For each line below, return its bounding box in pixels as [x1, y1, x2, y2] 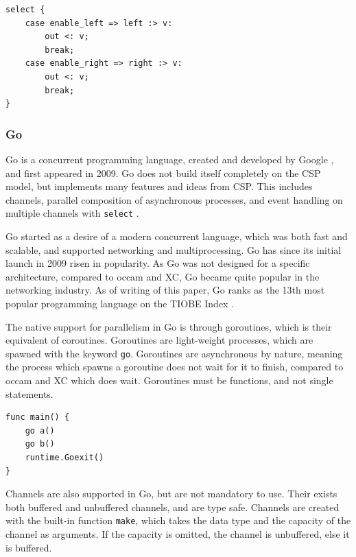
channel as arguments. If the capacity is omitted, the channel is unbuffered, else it [5, 527, 350, 541]
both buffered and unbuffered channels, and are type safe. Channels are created [5, 499, 340, 514]
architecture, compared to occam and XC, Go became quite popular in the [5, 269, 320, 283]
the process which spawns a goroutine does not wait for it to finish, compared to [5, 359, 344, 374]
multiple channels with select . [5, 206, 139, 220]
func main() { [5, 412, 70, 423]
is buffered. [5, 540, 52, 554]
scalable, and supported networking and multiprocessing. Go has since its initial [5, 242, 342, 257]
